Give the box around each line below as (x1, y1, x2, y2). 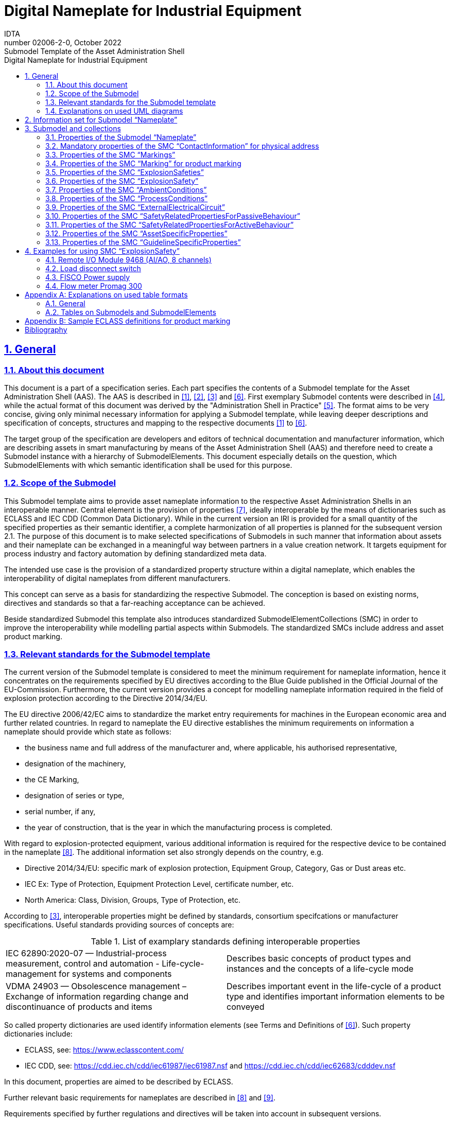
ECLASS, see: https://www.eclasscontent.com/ (25, 1045, 184, 1055)
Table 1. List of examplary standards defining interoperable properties (91, 936, 360, 947)
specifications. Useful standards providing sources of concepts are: (4, 920, 234, 930)
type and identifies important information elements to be (227, 991, 445, 1002)
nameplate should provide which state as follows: (4, 727, 171, 737)
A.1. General (45, 299, 85, 308)
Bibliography (25, 325, 67, 334)
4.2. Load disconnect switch (45, 264, 141, 273)
